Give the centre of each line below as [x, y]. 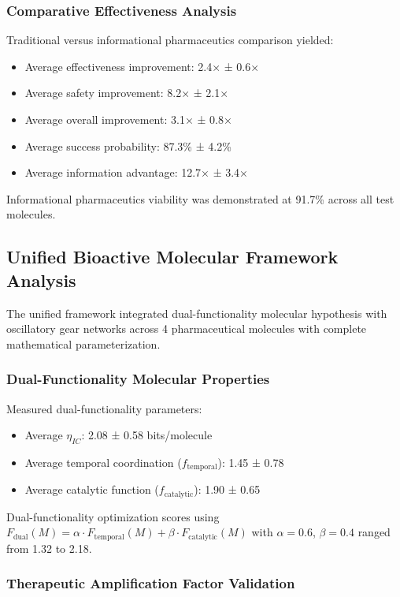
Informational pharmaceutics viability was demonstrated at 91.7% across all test [200, 198]
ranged [374, 532]
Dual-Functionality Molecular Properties [138, 379]
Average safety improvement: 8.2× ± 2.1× [127, 93]
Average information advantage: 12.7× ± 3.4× [137, 172]
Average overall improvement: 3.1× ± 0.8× [128, 119]
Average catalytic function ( [92, 489]
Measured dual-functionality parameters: [104, 408]
